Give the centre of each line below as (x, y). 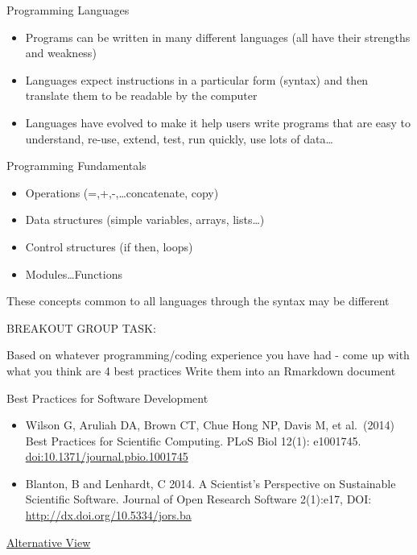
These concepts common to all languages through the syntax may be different (198, 301)
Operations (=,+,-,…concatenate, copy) (122, 192)
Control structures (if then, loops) (109, 246)
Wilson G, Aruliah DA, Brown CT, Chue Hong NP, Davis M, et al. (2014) (210, 425)
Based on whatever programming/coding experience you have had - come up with (208, 355)
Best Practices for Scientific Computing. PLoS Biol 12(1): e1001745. (193, 440)
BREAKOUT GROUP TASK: (81, 327)
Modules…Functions (74, 273)
